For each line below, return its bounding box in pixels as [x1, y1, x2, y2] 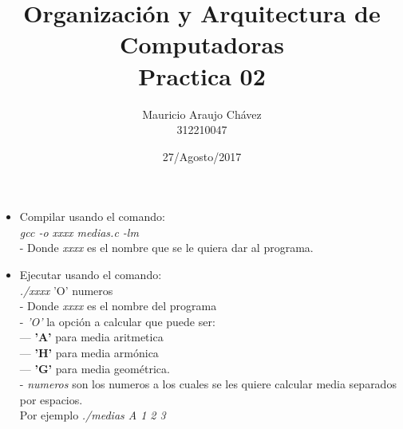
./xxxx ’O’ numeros [19, 281, 113, 298]
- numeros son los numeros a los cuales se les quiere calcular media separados [19, 376, 397, 392]
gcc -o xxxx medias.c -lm [19, 223, 139, 240]
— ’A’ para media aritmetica [19, 329, 164, 345]
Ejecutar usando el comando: [19, 266, 162, 283]
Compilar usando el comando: [19, 208, 165, 225]
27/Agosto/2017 [162, 148, 242, 164]
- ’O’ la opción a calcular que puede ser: [19, 313, 215, 329]
